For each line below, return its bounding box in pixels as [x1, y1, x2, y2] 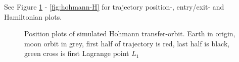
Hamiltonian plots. [4, 11, 62, 22]
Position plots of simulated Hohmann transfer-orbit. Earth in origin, [24, 28, 235, 39]
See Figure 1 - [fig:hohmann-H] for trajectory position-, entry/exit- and [4, 2, 224, 12]
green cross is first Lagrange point [24, 48, 129, 58]
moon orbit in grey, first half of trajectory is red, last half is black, [24, 38, 230, 48]
